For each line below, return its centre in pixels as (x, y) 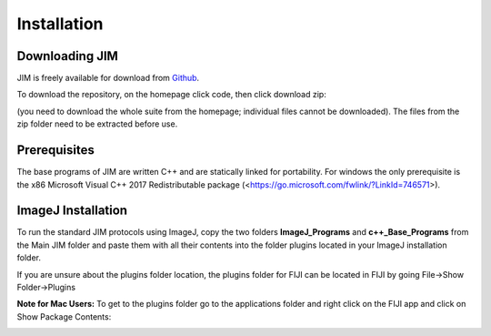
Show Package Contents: (64, 316)
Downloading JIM (67, 56)
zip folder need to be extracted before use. (97, 124)
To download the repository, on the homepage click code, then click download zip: (171, 95)
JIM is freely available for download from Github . (108, 78)
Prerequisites (55, 150)
